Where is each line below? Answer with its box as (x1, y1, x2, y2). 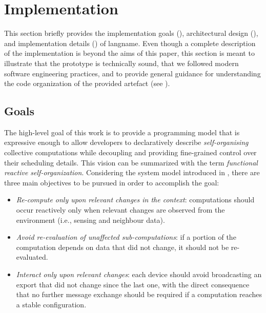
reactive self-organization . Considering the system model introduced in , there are (4, 167, 260, 178)
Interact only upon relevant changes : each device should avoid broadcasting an (16, 269, 262, 280)
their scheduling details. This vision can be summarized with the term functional (4, 157, 258, 168)
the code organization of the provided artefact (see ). (4, 78, 170, 89)
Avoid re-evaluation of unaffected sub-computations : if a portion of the (16, 232, 236, 242)
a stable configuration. (16, 299, 87, 309)
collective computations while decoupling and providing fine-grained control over (4, 147, 257, 158)
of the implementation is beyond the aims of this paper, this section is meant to (4, 48, 255, 58)
